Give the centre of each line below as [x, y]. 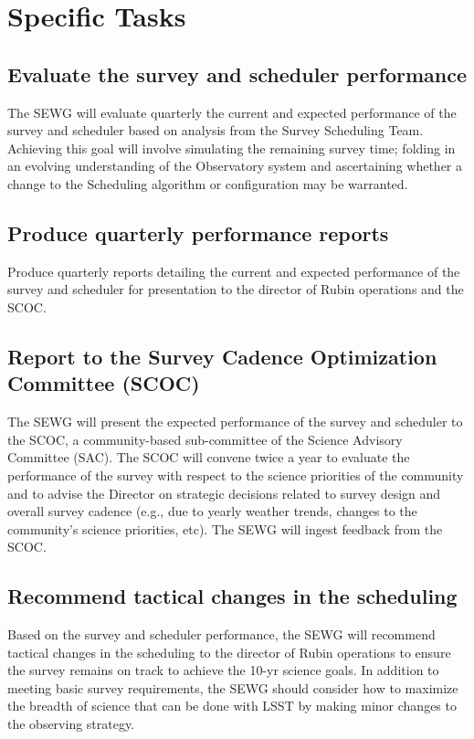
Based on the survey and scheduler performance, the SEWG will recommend [221, 634]
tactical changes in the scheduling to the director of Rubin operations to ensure [229, 652]
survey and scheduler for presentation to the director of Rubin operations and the [236, 289]
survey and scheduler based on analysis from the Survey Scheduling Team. [216, 130]
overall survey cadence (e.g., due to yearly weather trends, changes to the [212, 511]
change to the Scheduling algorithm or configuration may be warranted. [208, 183]
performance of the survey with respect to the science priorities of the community [236, 475]
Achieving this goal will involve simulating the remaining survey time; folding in [232, 148]
